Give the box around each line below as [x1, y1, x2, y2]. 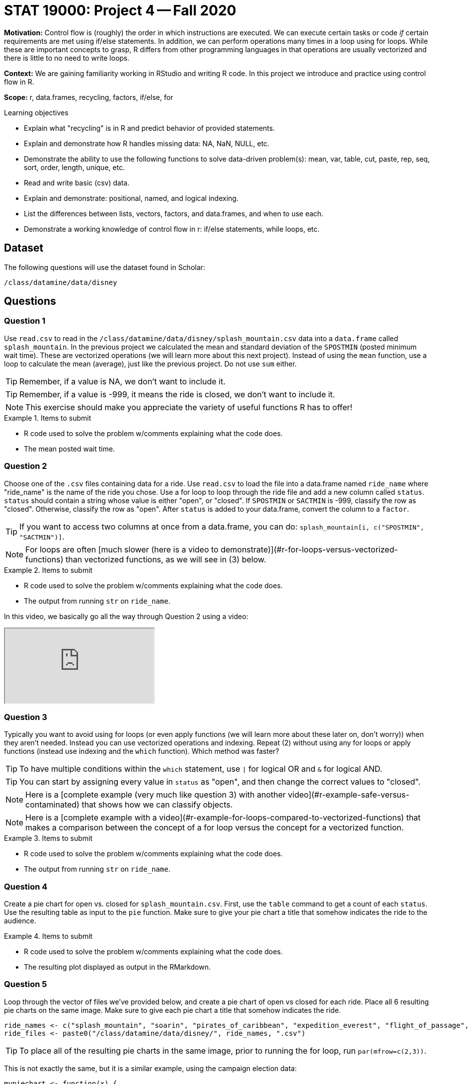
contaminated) [25, 800, 79, 810]
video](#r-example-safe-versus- [288, 790, 409, 800]
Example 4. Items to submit [4, 932, 93, 941]
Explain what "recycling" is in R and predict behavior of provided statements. [24, 123, 275, 132]
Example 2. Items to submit [4, 565, 93, 574]
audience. [4, 916, 36, 925]
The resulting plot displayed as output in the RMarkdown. [24, 963, 211, 972]
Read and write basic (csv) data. [24, 178, 130, 187]
